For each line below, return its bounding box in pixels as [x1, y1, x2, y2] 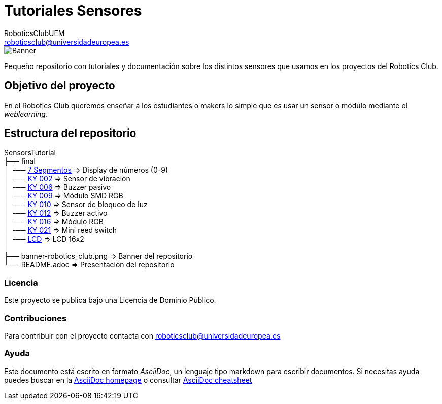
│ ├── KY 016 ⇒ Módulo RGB [4, 217, 104, 226]
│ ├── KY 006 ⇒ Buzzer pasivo [4, 183, 111, 192]
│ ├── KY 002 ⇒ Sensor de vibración [4, 174, 130, 183]
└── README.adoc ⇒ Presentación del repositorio [4, 260, 175, 270]
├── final [4, 157, 36, 166]
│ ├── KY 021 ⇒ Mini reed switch [4, 226, 117, 235]
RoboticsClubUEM [4, 28, 65, 38]
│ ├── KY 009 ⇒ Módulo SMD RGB [4, 191, 123, 200]
